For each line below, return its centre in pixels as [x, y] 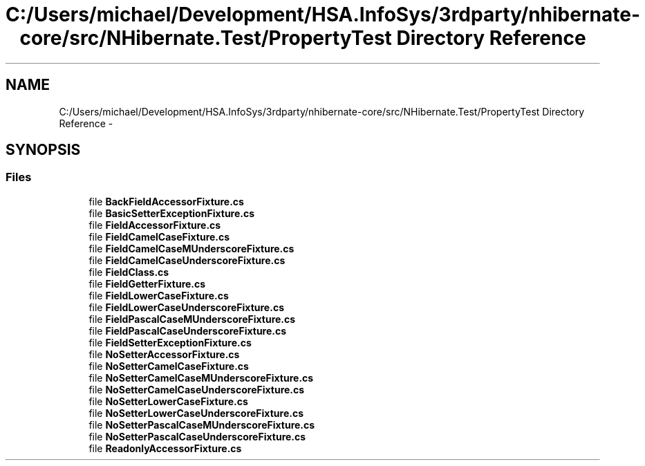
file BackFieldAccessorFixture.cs [166, 201]
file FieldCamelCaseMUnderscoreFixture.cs [191, 248]
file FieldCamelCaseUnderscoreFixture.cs [187, 260]
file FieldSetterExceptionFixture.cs [170, 342]
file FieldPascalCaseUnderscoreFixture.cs [188, 330]
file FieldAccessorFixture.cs [155, 225]
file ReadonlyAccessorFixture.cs [165, 448]
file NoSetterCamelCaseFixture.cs [169, 366]
